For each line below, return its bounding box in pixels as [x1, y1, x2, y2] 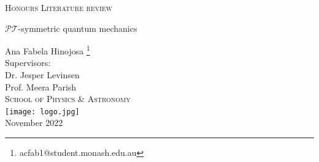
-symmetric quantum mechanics [18, 21, 137, 34]
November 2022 [5, 116, 63, 129]
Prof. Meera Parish [5, 80, 77, 93]
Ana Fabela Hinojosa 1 [5, 43, 90, 57]
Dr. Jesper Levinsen [5, 68, 80, 81]
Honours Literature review [5, 1, 112, 13]
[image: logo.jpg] [5, 107, 80, 116]
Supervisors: [5, 56, 51, 69]
